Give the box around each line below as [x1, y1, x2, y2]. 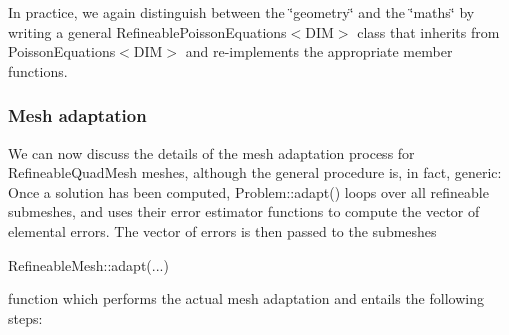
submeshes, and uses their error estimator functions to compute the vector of [8, 201, 480, 222]
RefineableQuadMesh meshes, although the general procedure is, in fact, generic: [8, 162, 502, 183]
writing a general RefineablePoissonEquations [8, 21, 287, 42]
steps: [8, 307, 43, 328]
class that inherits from [357, 21, 500, 42]
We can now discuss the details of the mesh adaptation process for [8, 142, 415, 163]
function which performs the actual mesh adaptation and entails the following [8, 288, 484, 309]
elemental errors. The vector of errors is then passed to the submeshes [8, 220, 437, 241]
